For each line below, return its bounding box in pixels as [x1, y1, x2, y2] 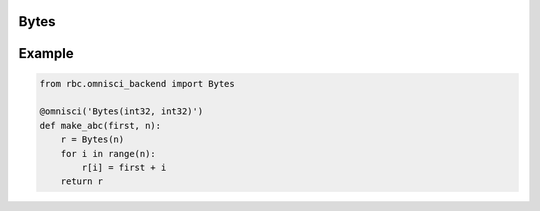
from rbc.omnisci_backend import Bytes [39, 78, 235, 89]
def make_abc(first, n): [39, 120, 162, 131]
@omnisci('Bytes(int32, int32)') [39, 106, 204, 117]
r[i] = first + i [81, 161, 167, 173]
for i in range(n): [60, 148, 157, 159]
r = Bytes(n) [60, 134, 125, 145]
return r [60, 176, 104, 187]
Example [18, 45, 74, 62]
